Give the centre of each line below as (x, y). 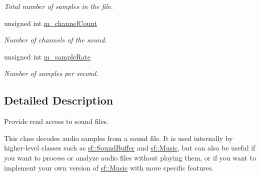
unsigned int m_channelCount (51, 23)
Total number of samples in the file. (58, 6)
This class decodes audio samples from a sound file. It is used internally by (118, 138)
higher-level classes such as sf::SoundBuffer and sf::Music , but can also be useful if (130, 148)
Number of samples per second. (51, 73)
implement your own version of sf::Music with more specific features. (109, 167)
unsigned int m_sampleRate (47, 56)
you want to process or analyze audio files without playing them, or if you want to (130, 157)
